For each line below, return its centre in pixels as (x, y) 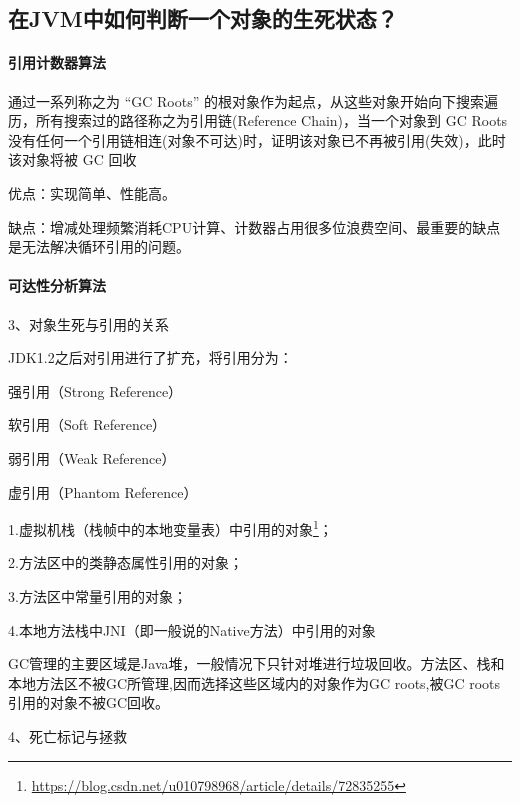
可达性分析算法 (57, 285)
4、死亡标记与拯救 (67, 735)
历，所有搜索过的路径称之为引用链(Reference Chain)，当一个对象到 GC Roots (258, 120)
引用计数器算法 (57, 62)
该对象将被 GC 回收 (72, 159)
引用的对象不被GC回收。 (89, 702)
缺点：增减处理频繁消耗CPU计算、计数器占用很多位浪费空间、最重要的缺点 (254, 226)
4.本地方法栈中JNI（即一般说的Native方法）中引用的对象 (192, 629)
